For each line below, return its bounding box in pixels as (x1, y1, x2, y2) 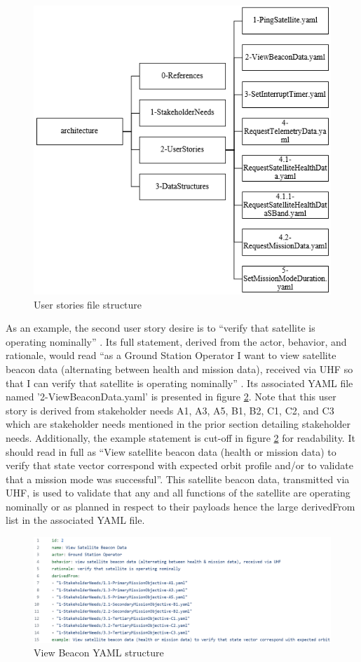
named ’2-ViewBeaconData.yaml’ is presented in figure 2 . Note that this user (6, 389, 336, 404)
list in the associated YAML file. (6, 513, 145, 527)
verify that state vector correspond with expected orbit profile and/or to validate (6, 458, 353, 473)
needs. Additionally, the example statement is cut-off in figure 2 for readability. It (6, 430, 355, 445)
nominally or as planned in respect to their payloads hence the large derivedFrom (6, 499, 355, 513)
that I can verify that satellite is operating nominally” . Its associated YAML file (6, 375, 353, 390)
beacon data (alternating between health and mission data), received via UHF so (6, 361, 353, 376)
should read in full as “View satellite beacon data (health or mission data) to (6, 444, 336, 459)
